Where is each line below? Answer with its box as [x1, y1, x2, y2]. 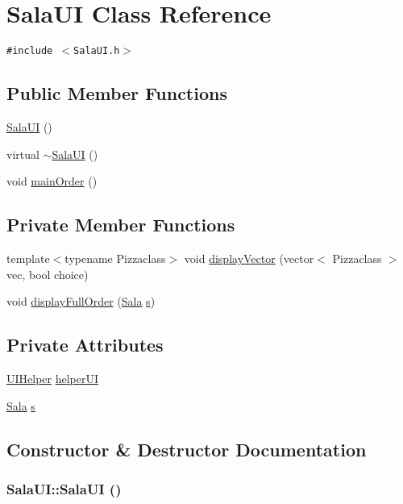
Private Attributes [6, 332, 164, 357]
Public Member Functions [6, 81, 227, 106]
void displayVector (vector [184, 249, 314, 266]
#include [6, 45, 53, 57]
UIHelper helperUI [6, 369, 99, 386]
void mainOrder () [6, 173, 98, 190]
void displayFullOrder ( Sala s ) [6, 293, 156, 310]
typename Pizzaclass [64, 249, 166, 266]
